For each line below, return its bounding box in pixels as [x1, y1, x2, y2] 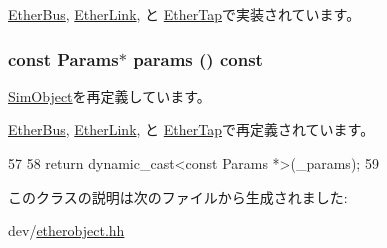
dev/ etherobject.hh [8, 220, 125, 241]
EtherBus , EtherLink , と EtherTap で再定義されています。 [8, 119, 375, 140]
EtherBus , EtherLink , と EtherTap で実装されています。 [8, 4, 361, 24]
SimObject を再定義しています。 [8, 85, 211, 106]
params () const [133, 46, 263, 71]
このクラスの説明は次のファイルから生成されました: [8, 186, 348, 207]
